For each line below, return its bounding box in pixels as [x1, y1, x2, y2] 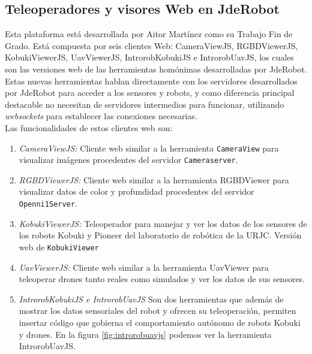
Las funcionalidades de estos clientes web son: [5, 121, 173, 134]
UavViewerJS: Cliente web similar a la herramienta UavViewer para [19, 261, 269, 273]
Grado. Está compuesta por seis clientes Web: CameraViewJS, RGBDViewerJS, [5, 39, 298, 52]
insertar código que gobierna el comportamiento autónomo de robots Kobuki [19, 316, 301, 328]
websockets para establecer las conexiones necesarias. [5, 110, 197, 122]
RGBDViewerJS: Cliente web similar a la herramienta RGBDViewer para [19, 173, 289, 186]
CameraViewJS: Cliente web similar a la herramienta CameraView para [19, 141, 279, 154]
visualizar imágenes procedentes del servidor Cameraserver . [19, 153, 238, 166]
